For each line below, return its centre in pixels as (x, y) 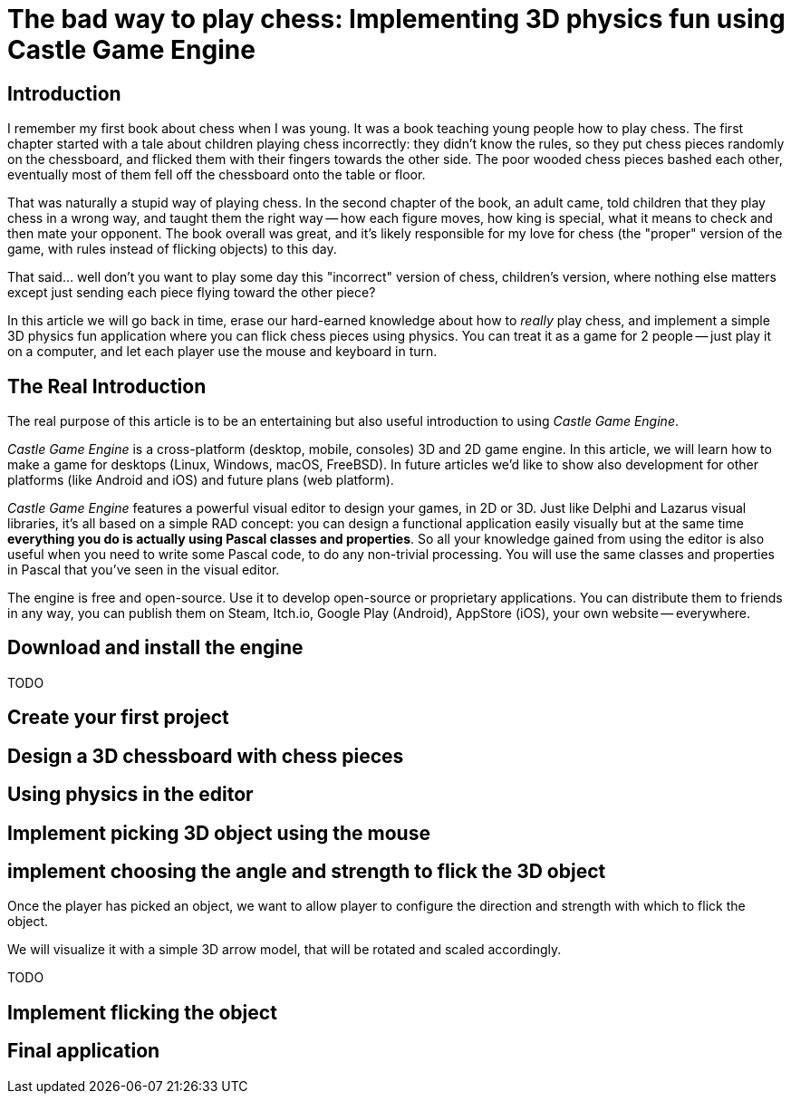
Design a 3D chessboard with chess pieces (206, 756)
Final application (84, 1051)
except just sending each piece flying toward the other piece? (192, 293)
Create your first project (118, 718)
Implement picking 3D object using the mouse (219, 833)
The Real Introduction (107, 386)
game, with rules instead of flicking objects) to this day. (172, 249)
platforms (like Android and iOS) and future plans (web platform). (201, 480)
